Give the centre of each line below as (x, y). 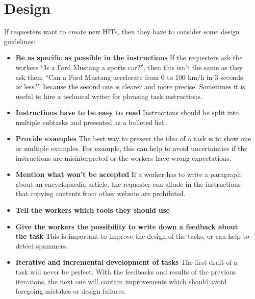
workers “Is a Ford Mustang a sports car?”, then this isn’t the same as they (129, 67)
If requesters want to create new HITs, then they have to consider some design (122, 32)
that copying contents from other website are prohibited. (101, 193)
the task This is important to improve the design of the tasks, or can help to (132, 236)
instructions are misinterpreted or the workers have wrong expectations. (123, 158)
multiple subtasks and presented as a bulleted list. (91, 122)
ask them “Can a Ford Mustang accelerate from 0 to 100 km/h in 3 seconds (129, 77)
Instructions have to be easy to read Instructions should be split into (127, 112)
